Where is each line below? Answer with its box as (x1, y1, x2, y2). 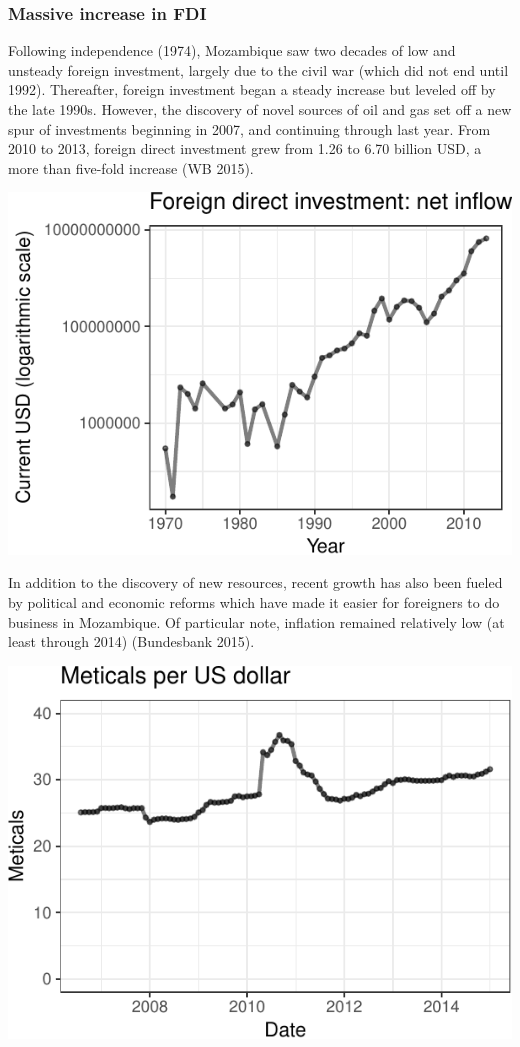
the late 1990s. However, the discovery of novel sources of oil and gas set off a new (8, 99, 512, 119)
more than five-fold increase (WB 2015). (8, 157, 254, 178)
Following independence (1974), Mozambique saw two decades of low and (8, 40, 456, 61)
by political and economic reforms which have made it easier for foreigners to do (8, 591, 500, 612)
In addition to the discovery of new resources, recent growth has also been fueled (8, 572, 503, 593)
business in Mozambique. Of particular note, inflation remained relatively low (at (8, 611, 505, 632)
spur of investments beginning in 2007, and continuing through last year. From (8, 118, 491, 139)
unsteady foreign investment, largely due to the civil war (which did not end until (8, 59, 509, 80)
